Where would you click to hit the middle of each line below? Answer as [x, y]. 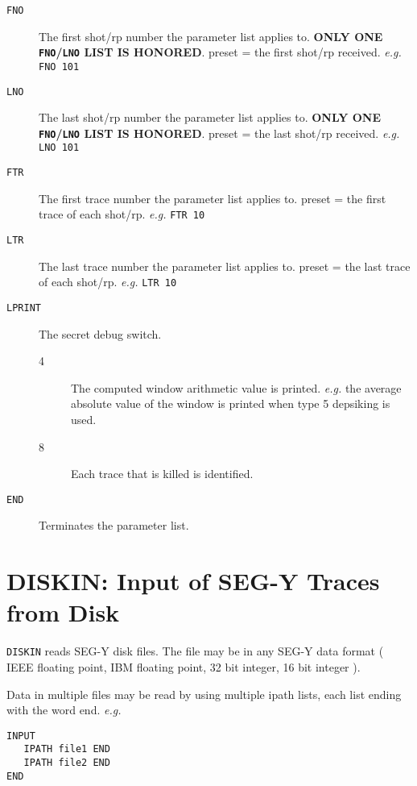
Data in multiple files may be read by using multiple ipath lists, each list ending [204, 694]
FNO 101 [59, 67]
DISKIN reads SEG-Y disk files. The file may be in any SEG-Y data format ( [195, 651]
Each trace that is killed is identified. [162, 474]
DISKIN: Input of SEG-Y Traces [193, 581]
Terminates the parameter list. [114, 525]
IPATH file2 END [67, 763]
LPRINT [24, 308]
